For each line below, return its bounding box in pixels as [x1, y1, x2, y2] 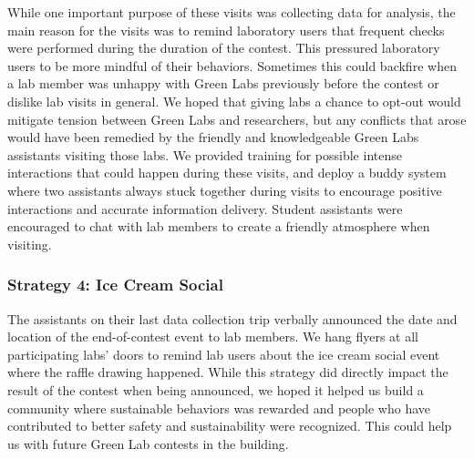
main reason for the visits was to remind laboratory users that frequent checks [7, 20, 445, 39]
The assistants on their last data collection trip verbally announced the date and [7, 309, 458, 328]
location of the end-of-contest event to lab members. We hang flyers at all [7, 327, 418, 346]
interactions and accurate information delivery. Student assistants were [7, 199, 403, 218]
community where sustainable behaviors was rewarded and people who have [7, 398, 431, 417]
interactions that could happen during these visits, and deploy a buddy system [7, 163, 447, 182]
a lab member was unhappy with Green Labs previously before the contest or [7, 74, 439, 93]
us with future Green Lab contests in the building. [7, 433, 289, 453]
